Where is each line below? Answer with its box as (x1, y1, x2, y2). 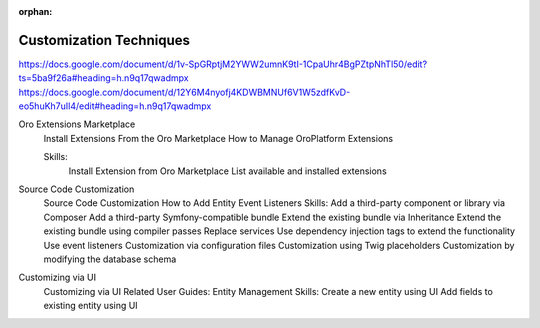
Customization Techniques (18, 31, 190, 49)
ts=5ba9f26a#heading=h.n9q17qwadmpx (18, 72, 189, 84)
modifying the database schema (43, 253, 177, 265)
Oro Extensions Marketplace (18, 118, 136, 130)
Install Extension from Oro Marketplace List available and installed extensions (68, 165, 387, 177)
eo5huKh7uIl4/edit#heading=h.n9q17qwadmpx (18, 100, 212, 112)
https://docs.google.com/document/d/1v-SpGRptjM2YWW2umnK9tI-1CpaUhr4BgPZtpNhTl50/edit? (18, 58, 428, 70)
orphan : (18, 6, 53, 17)
